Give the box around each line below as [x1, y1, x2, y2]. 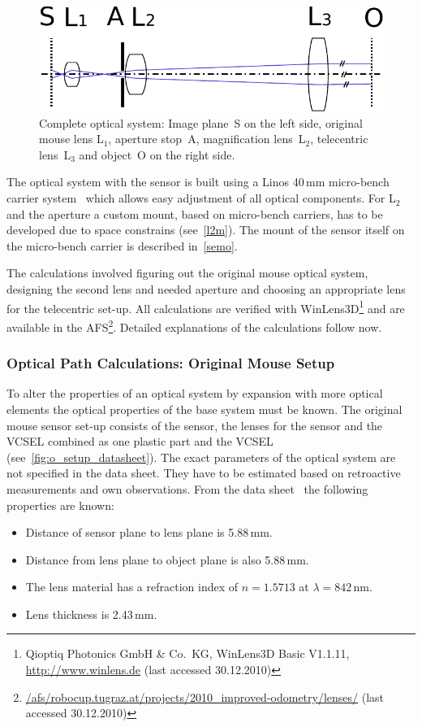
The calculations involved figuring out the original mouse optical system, [6, 264, 368, 281]
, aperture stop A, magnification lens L [108, 130, 306, 147]
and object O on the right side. [79, 146, 235, 163]
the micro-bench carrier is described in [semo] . [6, 237, 238, 254]
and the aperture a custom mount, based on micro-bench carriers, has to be [6, 205, 383, 222]
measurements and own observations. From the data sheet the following [6, 480, 368, 497]
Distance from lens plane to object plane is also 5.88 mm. [25, 551, 309, 568]
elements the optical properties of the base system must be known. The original [6, 400, 403, 417]
